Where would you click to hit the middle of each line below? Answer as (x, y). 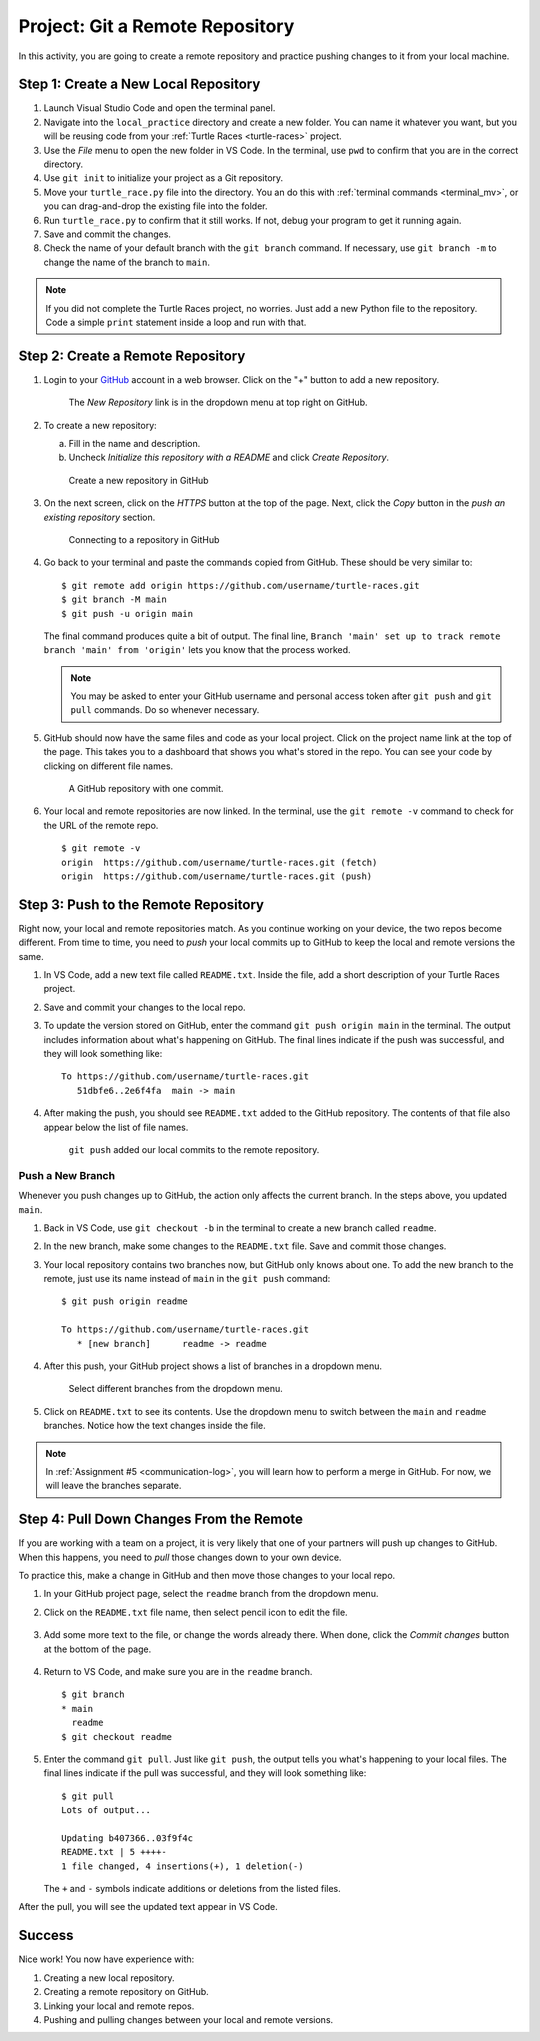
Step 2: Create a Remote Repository (132, 355)
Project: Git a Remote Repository (156, 26)
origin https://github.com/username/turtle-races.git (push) (217, 876)
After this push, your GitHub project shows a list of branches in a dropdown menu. (213, 1366)
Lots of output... (106, 1810)
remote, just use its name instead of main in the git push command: (187, 1279)
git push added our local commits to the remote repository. (194, 1149)
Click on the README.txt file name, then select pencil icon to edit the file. (196, 1612)
